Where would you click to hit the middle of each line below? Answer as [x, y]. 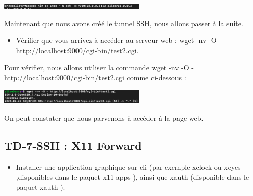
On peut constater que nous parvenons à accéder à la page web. [104, 117]
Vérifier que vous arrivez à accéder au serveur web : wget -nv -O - [119, 40]
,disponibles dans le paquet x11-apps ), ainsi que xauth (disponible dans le [133, 177]
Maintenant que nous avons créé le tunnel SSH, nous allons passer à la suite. [124, 23]
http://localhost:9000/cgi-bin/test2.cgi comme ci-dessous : [95, 77]
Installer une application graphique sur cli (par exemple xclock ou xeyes [128, 167]
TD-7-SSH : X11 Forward [73, 145]
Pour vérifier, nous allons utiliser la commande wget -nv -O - [99, 67]
